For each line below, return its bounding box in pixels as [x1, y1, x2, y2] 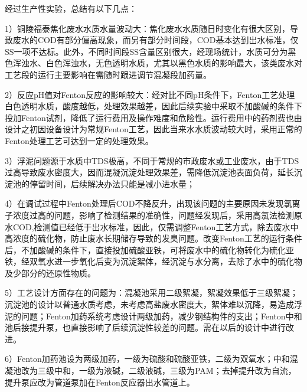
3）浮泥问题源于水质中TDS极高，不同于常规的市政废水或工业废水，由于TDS [5, 154, 299, 166]
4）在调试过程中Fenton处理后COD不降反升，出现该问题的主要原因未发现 [5, 197, 284, 210]
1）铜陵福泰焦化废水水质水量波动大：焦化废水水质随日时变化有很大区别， [5, 22, 290, 34]
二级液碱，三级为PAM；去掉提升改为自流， [128, 364, 296, 377]
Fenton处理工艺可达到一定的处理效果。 [5, 134, 153, 146]
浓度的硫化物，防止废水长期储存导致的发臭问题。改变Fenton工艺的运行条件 [12, 232, 302, 244]
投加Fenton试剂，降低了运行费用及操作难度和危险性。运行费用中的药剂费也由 [5, 111, 302, 123]
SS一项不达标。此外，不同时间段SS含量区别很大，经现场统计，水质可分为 [5, 45, 288, 57]
